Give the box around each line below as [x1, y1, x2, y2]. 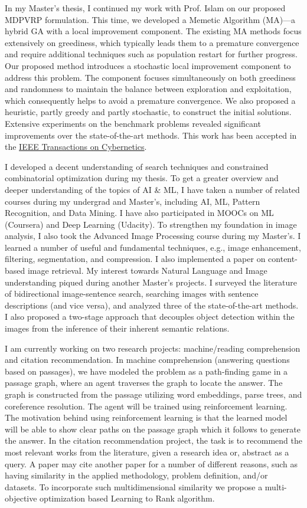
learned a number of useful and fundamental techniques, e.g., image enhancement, [5, 241, 301, 253]
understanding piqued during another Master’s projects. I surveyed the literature [5, 276, 298, 288]
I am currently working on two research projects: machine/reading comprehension [5, 342, 301, 354]
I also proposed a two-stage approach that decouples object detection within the [5, 310, 295, 323]
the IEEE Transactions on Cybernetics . [5, 140, 147, 153]
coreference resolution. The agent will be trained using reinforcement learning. [5, 399, 288, 412]
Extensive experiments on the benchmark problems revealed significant [5, 117, 261, 129]
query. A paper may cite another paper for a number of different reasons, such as [5, 457, 298, 470]
